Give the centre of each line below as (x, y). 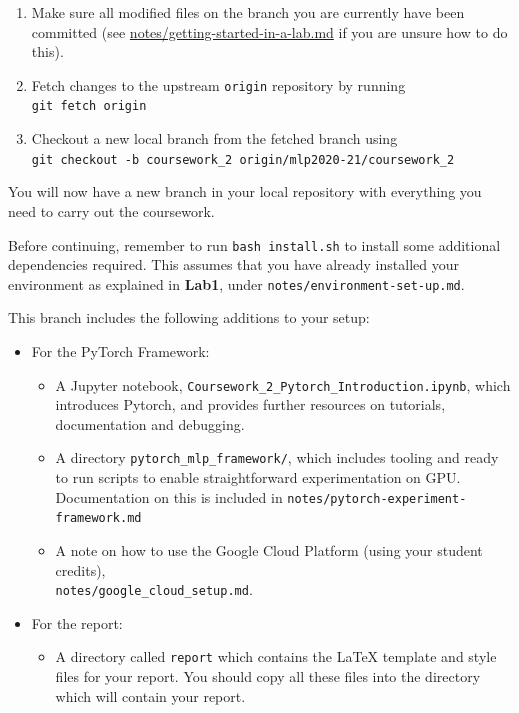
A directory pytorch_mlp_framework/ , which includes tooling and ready (277, 457)
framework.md (98, 518)
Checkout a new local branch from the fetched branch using (214, 138)
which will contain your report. (150, 695)
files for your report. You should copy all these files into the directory (268, 676)
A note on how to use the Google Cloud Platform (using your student (269, 550)
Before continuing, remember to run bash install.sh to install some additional (254, 244)
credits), (80, 569)
